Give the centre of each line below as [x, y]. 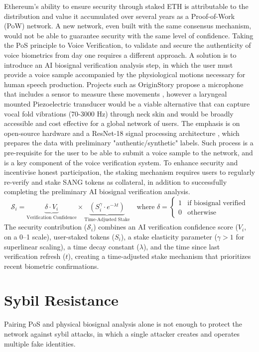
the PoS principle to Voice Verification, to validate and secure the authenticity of [128, 45]
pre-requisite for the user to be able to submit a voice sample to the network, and [129, 152]
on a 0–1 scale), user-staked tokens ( [59, 236]
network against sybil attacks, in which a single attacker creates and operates [122, 334]
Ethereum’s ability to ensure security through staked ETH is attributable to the [126, 6]
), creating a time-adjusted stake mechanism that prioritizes [159, 256]
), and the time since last [182, 246]
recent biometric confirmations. [52, 266]
